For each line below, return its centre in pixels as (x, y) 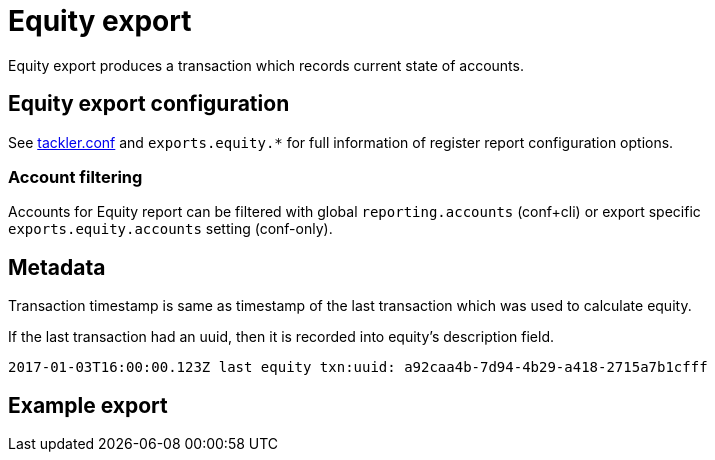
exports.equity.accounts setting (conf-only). (170, 229)
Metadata (57, 267)
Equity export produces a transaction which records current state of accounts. (266, 65)
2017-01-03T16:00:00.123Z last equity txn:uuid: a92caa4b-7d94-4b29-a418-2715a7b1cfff (358, 367)
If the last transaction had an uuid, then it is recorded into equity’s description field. (281, 337)
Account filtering (75, 176)
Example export (88, 405)
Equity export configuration (149, 104)
